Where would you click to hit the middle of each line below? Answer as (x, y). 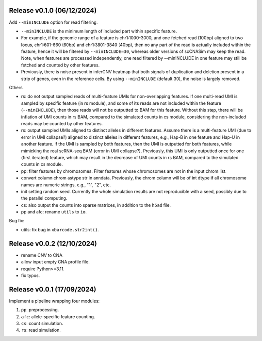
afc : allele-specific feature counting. (58, 317)
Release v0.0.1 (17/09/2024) (53, 289)
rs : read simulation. (41, 330)
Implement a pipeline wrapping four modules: (54, 301)
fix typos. (31, 275)
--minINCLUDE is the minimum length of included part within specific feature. (99, 31)
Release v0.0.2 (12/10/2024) (53, 243)
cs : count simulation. (42, 323)
